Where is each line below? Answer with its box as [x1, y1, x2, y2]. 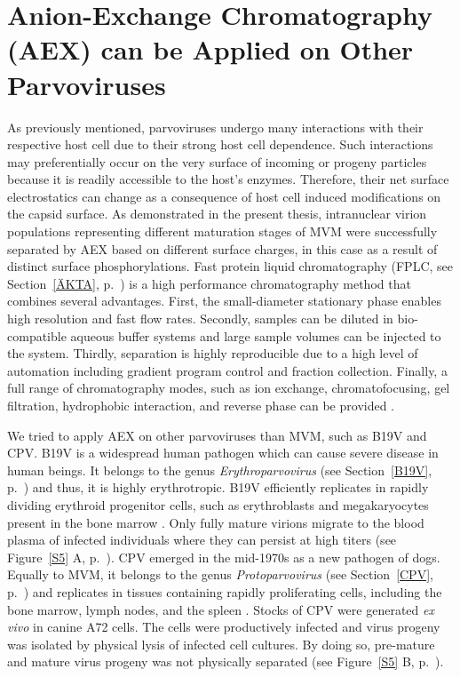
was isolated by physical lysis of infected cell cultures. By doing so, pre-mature [7, 634, 435, 653]
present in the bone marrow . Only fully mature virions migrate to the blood [7, 513, 424, 531]
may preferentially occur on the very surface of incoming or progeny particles [7, 152, 427, 171]
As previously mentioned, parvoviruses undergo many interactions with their [7, 117, 424, 136]
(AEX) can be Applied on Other [7, 31, 414, 68]
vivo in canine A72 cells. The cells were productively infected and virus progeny [7, 617, 440, 636]
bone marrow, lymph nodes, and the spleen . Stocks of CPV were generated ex [7, 600, 434, 618]
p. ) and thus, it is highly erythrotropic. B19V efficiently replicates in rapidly [7, 478, 429, 497]
